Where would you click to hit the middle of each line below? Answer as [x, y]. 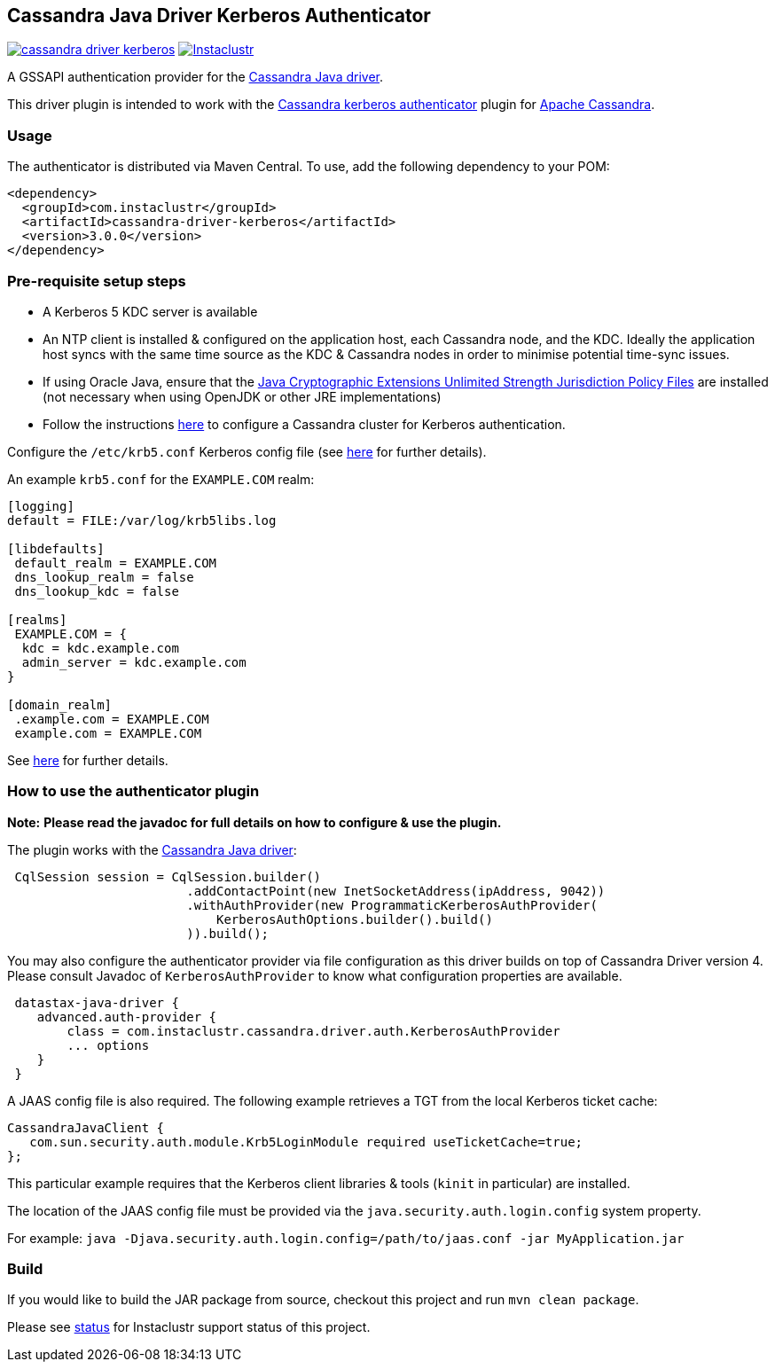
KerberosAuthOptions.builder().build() [355, 919]
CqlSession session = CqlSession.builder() [168, 876]
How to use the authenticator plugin [133, 791]
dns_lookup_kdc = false [97, 591]
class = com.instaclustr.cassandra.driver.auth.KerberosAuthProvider [313, 1031]
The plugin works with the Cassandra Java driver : [152, 849]
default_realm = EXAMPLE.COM [116, 563]
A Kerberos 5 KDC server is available [150, 311]
